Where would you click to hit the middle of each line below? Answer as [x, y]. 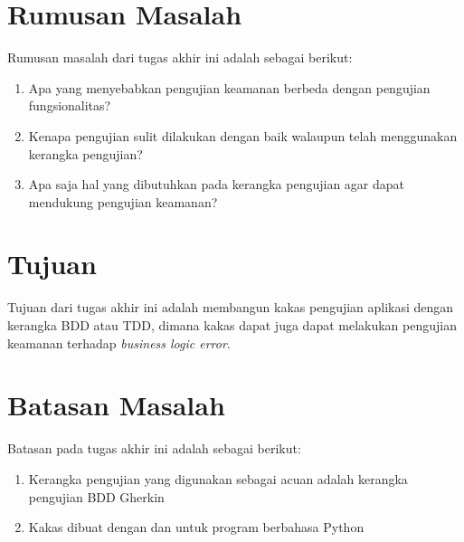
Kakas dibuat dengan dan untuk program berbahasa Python [196, 527]
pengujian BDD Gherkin [96, 496]
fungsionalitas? [70, 105]
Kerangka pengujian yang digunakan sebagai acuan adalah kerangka [218, 478]
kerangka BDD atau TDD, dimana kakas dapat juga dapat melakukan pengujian [232, 325]
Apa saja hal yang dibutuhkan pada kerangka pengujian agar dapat [216, 184]
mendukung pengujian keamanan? [123, 201]
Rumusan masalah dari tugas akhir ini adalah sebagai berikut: [180, 57]
